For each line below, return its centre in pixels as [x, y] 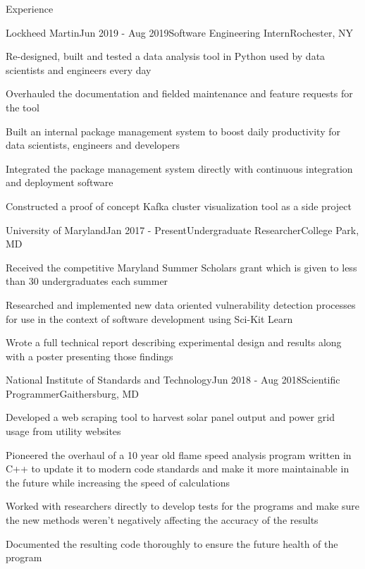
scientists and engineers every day [79, 69]
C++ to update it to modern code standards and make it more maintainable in [178, 469]
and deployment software [60, 182]
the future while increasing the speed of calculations [118, 482]
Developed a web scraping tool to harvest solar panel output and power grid [170, 417]
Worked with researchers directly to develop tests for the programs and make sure [183, 506]
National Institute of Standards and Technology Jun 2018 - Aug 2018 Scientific [173, 380]
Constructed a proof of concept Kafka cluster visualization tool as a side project [179, 206]
